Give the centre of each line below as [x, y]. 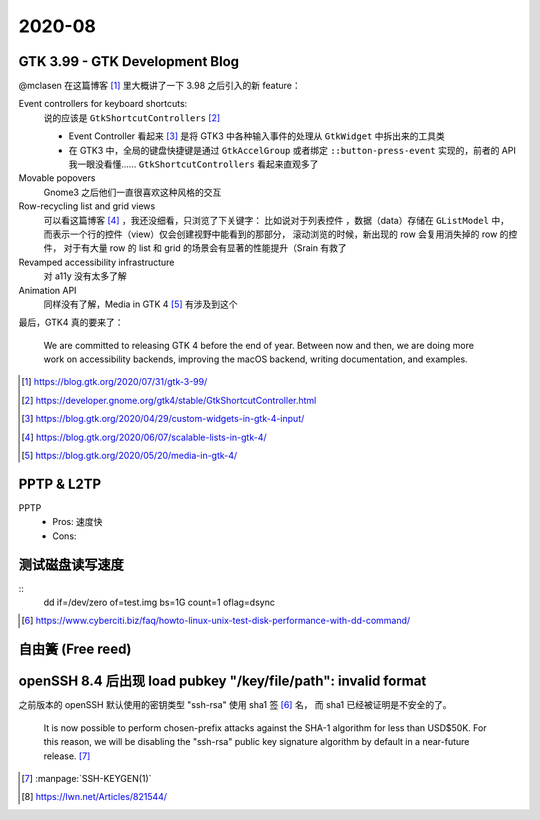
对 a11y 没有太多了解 [85, 276]
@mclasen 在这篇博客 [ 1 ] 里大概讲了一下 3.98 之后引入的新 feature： [160, 86]
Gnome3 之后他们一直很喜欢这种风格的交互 [132, 192]
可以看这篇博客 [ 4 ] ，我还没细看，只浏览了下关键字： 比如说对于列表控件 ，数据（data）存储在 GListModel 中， [276, 220]
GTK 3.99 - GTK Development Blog [129, 61]
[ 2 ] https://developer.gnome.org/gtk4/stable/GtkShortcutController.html [169, 400]
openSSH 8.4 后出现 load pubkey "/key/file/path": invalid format [222, 681]
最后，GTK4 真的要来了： [71, 322]
